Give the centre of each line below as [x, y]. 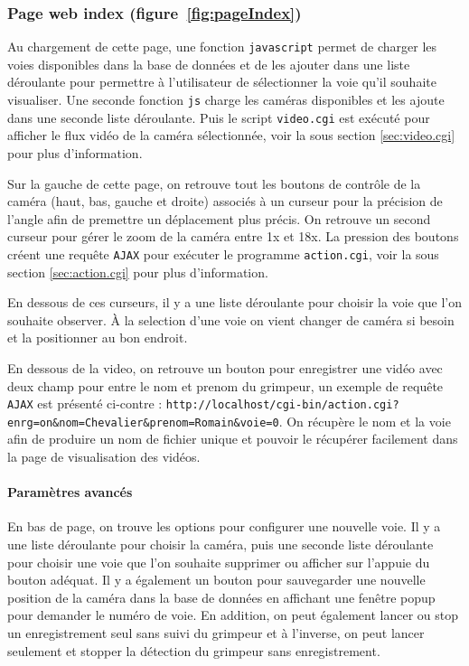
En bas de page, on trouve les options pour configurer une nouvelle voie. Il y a [224, 526]
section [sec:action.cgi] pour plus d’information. [138, 272]
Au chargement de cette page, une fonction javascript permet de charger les [222, 47]
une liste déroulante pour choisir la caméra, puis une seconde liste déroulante [220, 544]
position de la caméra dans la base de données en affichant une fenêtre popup [221, 597]
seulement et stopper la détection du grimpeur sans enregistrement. [194, 650]
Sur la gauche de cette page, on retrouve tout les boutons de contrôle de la [214, 183]
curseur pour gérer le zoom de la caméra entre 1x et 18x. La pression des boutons [233, 236]
